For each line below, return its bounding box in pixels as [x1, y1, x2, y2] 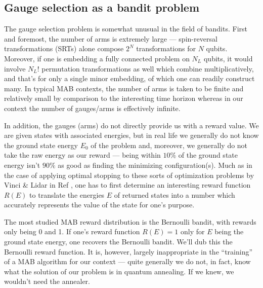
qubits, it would [203, 53, 253, 63]
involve [4, 63, 26, 74]
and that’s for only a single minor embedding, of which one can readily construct [4, 73, 255, 84]
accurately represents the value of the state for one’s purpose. [4, 199, 195, 210]
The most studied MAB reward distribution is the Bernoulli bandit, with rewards [4, 216, 256, 227]
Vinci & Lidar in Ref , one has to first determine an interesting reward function [4, 179, 251, 190]
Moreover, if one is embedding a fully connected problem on [4, 53, 190, 63]
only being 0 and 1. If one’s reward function [4, 226, 140, 237]
